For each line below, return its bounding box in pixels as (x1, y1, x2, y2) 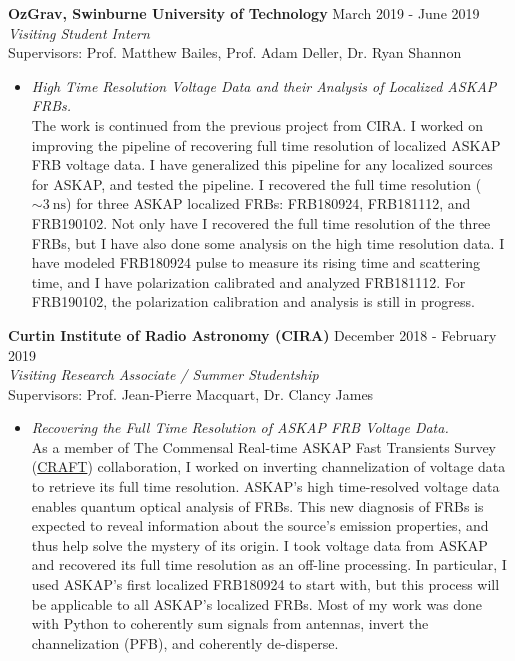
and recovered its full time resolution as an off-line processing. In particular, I (31, 554, 507, 575)
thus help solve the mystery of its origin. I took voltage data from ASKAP (31, 534, 488, 555)
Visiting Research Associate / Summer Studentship (8, 364, 319, 385)
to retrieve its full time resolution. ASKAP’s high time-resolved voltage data (31, 476, 500, 497)
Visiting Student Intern (8, 22, 150, 43)
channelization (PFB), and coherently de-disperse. (31, 632, 339, 653)
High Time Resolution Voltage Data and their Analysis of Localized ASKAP (31, 75, 497, 96)
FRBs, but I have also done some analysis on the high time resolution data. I (31, 232, 505, 253)
